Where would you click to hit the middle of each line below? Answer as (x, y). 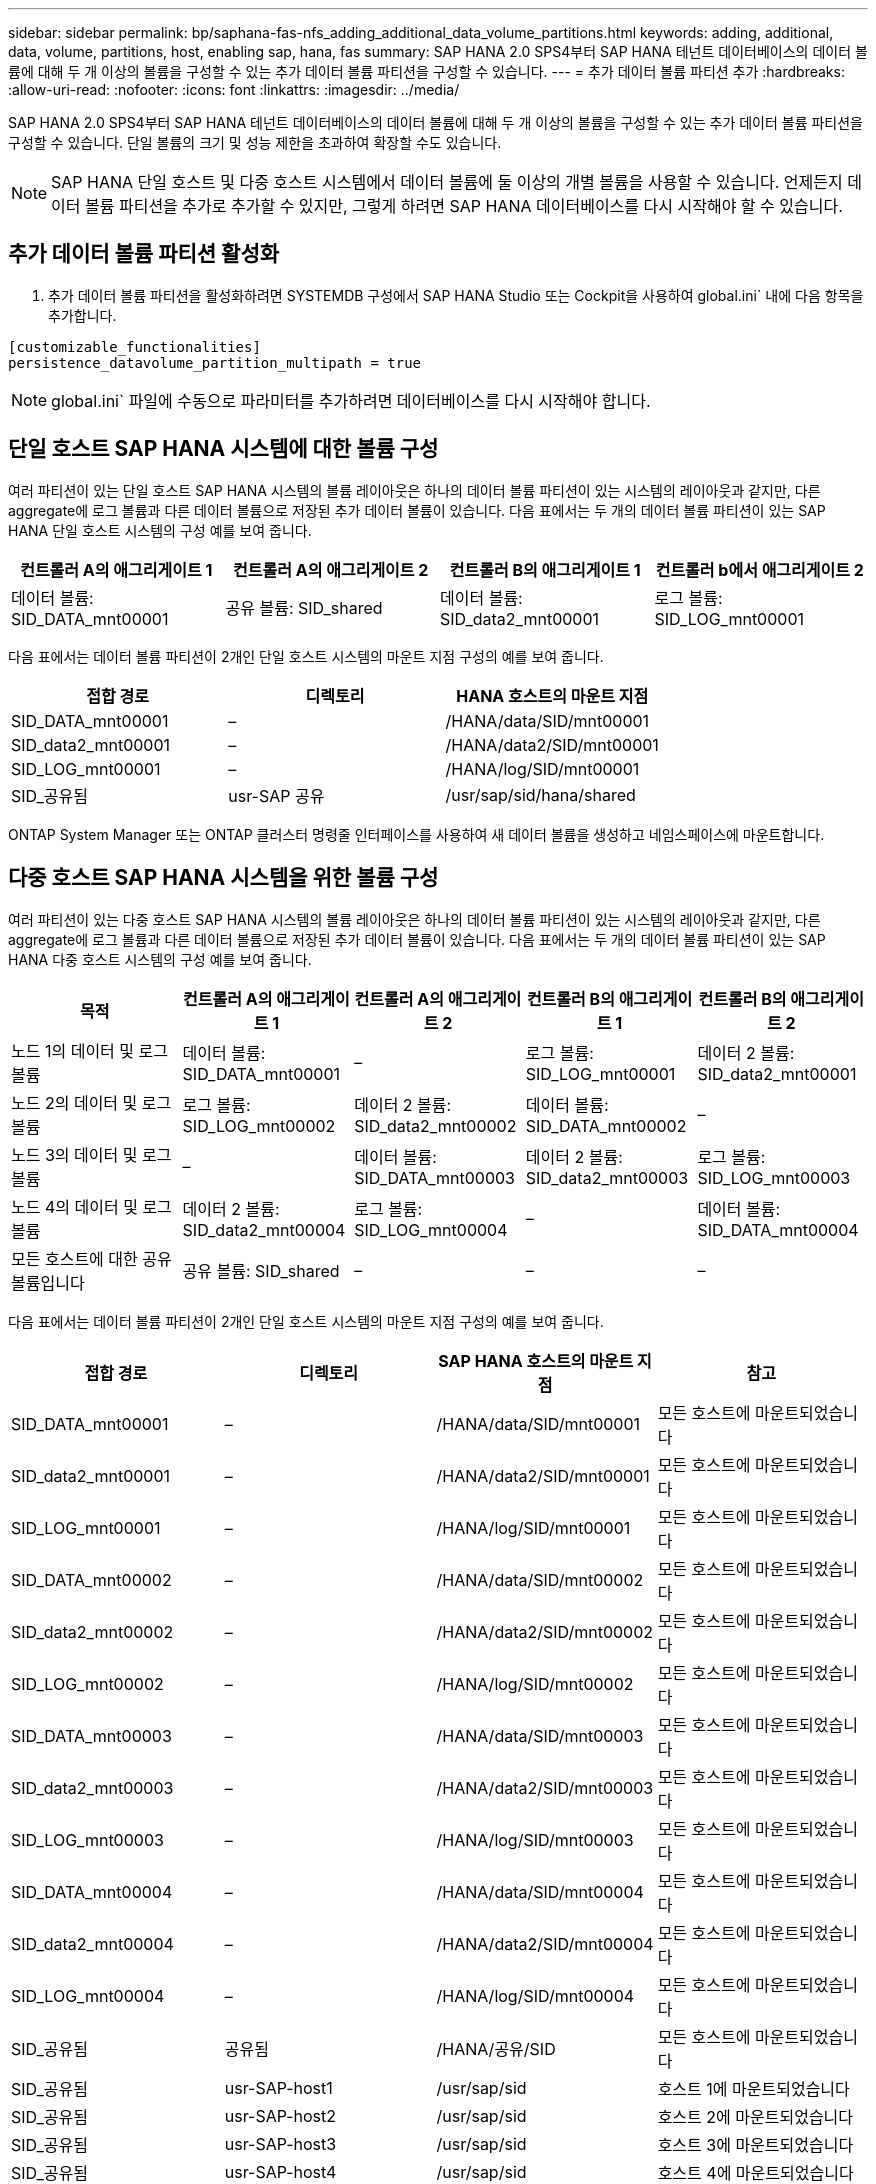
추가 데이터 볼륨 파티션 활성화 (144, 254)
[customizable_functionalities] (134, 346)
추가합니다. (82, 315)
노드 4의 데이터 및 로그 (91, 1206)
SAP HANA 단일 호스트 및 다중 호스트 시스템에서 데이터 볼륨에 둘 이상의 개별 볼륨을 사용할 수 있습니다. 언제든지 (447, 182)
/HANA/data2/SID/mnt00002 (545, 1631)
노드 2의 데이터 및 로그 (91, 1102)
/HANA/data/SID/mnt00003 (540, 1735)
